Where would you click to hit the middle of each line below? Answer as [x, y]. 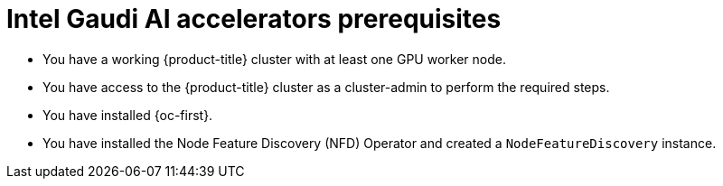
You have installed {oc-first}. [128, 115]
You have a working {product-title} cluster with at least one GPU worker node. [274, 59]
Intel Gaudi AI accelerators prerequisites [254, 19]
